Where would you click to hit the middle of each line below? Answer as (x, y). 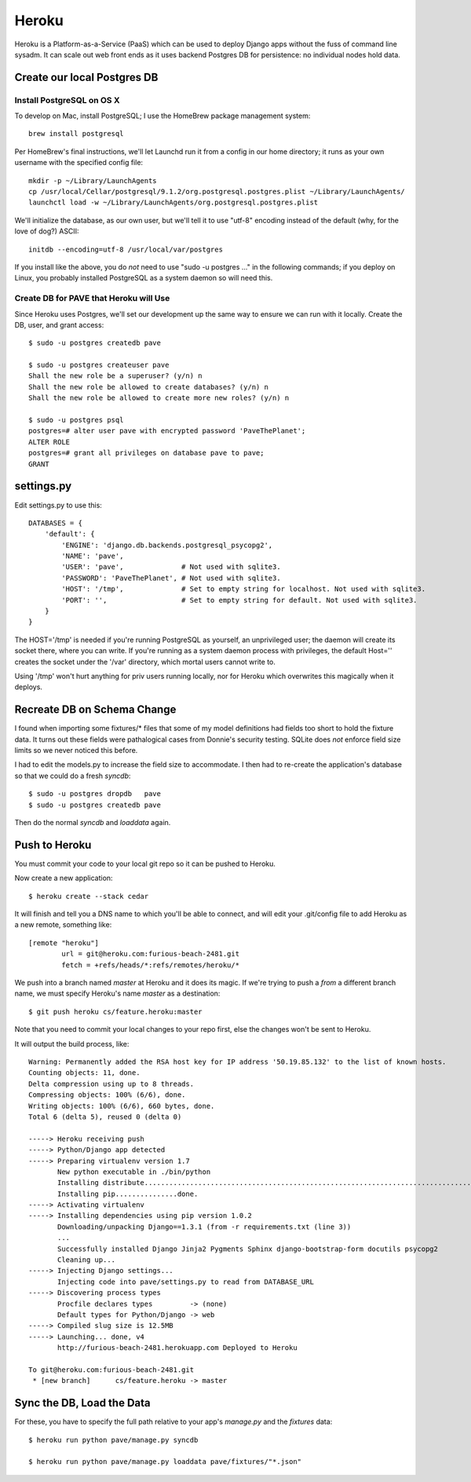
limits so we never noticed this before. (76, 750)
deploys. (29, 687)
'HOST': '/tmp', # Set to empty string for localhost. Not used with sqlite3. (244, 589)
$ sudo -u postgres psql (76, 420)
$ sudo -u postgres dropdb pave (95, 794)
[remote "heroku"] (64, 943)
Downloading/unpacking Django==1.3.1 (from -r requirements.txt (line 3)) (204, 1227)
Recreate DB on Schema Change (95, 710)
